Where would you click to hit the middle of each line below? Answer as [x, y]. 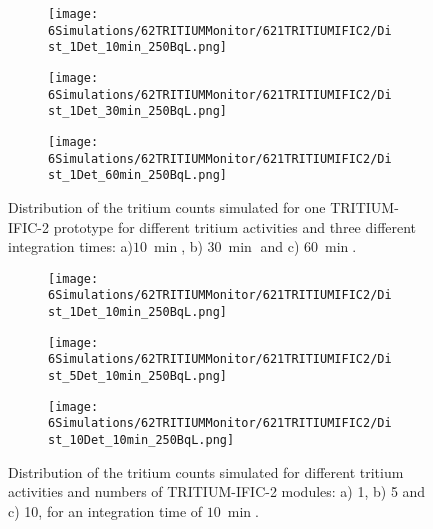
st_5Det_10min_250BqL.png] [137, 375]
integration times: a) [70, 246]
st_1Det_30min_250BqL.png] [137, 111]
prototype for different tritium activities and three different [235, 226]
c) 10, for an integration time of [105, 510]
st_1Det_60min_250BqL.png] [137, 175]
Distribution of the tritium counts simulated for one [167, 206]
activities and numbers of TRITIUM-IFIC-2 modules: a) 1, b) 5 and [217, 491]
